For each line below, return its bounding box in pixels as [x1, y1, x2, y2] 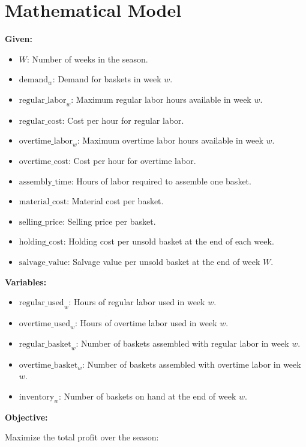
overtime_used [19, 320, 71, 329]
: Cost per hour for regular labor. [62, 114, 184, 126]
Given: [5, 32, 32, 45]
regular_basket [19, 339, 71, 348]
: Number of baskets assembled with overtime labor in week [82, 357, 301, 370]
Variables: [5, 275, 47, 288]
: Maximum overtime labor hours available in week [77, 134, 263, 147]
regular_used [19, 299, 64, 308]
